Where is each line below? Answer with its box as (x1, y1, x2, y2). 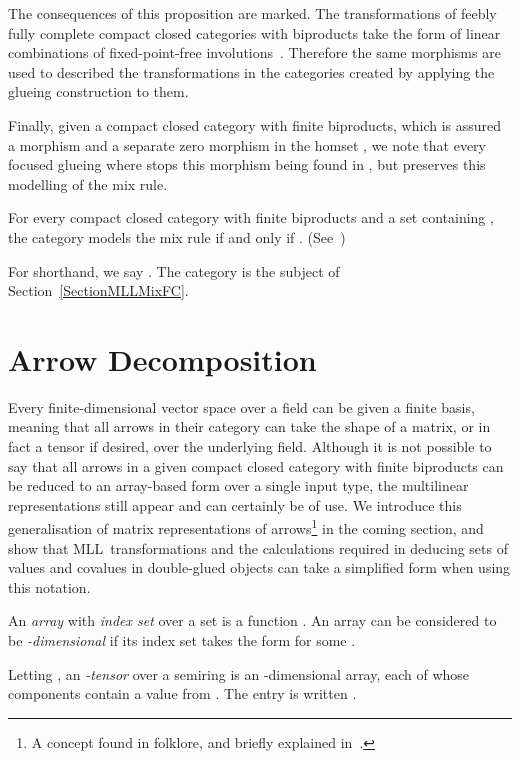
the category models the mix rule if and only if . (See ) (8, 226, 346, 247)
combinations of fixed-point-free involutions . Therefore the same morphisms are (8, 42, 501, 63)
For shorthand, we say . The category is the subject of (8, 260, 340, 281)
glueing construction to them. (8, 81, 189, 102)
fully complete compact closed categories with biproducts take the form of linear (8, 22, 501, 43)
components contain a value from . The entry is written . (8, 683, 357, 704)
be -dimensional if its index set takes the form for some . (8, 630, 356, 651)
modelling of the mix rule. (8, 173, 168, 194)
